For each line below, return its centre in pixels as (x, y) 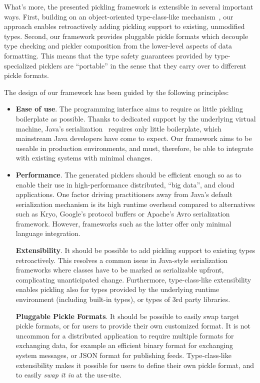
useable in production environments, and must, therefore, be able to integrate (134, 148)
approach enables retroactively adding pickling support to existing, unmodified (124, 26)
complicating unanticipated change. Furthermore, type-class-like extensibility (133, 279)
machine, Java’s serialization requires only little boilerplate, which (118, 128)
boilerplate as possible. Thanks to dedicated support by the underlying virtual (136, 118)
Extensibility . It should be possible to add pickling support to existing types (135, 250)
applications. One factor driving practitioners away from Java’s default (124, 194)
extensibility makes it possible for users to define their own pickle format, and (135, 365)
